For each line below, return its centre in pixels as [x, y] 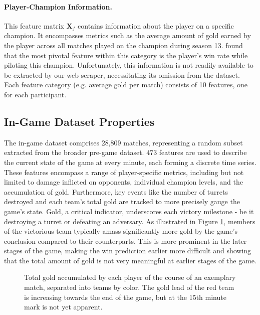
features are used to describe [203, 152]
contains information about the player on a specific [156, 25]
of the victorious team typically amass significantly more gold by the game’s [121, 231]
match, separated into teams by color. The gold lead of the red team [129, 287]
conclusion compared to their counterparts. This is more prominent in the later [125, 241]
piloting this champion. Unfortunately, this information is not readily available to [129, 65]
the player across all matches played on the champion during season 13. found [123, 45]
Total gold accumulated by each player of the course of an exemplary [130, 277]
